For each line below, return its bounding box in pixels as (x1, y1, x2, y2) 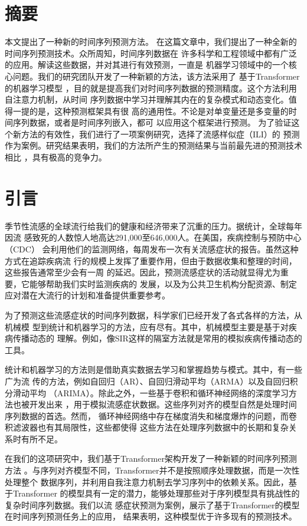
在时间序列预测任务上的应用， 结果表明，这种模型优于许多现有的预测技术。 (5, 510, 297, 522)
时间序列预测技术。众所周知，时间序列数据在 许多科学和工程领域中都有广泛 (5, 47, 297, 59)
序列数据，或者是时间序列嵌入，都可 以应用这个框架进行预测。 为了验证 (12, 116, 292, 129)
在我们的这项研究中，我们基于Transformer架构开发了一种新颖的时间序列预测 (5, 452, 297, 465)
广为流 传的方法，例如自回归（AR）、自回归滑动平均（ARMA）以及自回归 (5, 374, 290, 387)
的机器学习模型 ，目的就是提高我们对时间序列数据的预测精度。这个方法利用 (5, 81, 297, 94)
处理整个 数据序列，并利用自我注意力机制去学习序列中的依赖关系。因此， (5, 475, 289, 488)
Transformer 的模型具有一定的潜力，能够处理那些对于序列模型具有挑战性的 (12, 487, 300, 499)
